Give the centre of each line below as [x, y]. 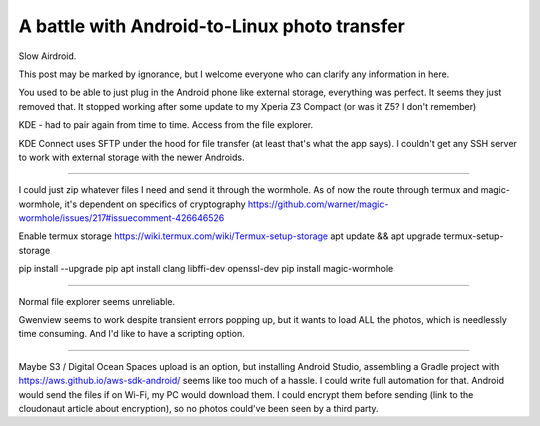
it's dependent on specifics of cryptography [155, 204]
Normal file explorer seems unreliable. [97, 301]
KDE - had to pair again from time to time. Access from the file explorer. [166, 125]
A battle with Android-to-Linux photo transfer [211, 26]
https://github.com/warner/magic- [318, 204]
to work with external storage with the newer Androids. [131, 157]
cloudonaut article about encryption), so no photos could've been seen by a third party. [198, 408]
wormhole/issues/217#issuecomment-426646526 [121, 218]
